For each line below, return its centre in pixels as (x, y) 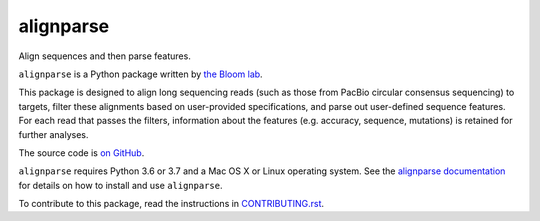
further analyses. (53, 134)
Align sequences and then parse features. (105, 56)
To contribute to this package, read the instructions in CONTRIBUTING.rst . (171, 204)
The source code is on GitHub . (81, 152)
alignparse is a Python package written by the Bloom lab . (141, 74)
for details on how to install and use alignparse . (120, 185)
